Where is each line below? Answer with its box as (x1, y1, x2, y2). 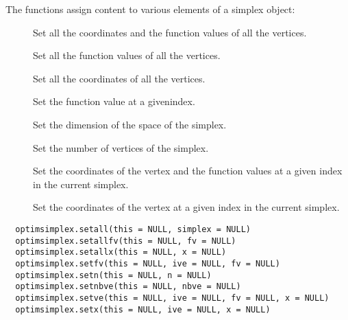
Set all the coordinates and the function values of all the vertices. (33, 25, 307, 39)
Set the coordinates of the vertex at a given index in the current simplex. (33, 200, 340, 214)
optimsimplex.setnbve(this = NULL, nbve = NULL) (15, 282, 241, 292)
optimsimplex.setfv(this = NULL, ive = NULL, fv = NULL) (15, 258, 280, 268)
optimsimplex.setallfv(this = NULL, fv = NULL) (15, 236, 236, 246)
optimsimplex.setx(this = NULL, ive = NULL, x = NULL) (15, 304, 271, 315)
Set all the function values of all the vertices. (33, 48, 221, 62)
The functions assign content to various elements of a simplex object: (5, 2, 295, 16)
